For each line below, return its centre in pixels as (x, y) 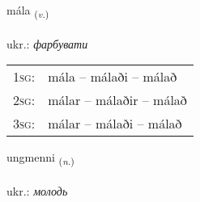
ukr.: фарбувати (47, 43)
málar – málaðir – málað (117, 100)
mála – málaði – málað (113, 77)
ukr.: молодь (37, 191)
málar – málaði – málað (115, 124)
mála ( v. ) (28, 11)
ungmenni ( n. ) (40, 158)
